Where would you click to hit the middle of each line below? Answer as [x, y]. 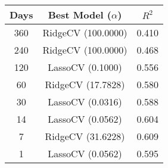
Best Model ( [80, 15]
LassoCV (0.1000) [85, 67]
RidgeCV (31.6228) [85, 136]
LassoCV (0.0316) [85, 102]
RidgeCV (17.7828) [85, 84]
